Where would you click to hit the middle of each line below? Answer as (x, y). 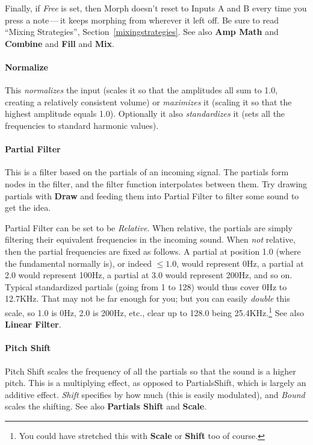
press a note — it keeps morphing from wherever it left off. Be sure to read (142, 20)
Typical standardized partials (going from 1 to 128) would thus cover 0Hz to (146, 286)
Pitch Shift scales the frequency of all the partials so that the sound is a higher (150, 371)
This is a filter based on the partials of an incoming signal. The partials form (147, 172)
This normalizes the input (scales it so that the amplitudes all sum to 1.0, (141, 90)
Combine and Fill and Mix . (60, 43)
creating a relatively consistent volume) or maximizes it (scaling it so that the (148, 101)
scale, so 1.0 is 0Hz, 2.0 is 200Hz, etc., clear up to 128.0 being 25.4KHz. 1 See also (154, 311)
